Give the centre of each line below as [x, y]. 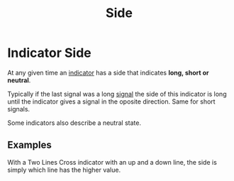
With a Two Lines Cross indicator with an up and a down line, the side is [112, 162]
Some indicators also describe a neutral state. [74, 123]
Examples [29, 145]
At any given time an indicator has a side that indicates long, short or [108, 72]
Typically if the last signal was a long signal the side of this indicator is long [117, 94]
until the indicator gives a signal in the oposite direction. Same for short [111, 102]
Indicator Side [49, 53]
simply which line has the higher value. [64, 170]
